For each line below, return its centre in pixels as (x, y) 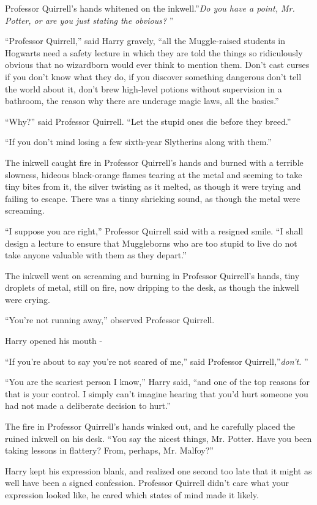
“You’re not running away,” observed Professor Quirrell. (110, 320)
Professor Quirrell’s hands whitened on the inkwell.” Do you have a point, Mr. (150, 8)
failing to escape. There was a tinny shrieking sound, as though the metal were (153, 198)
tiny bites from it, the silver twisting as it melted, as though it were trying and (153, 186)
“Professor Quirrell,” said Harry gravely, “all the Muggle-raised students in (145, 41)
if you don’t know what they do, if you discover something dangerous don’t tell (153, 76)
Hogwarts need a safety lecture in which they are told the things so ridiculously (154, 52)
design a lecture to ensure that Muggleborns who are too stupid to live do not (151, 243)
